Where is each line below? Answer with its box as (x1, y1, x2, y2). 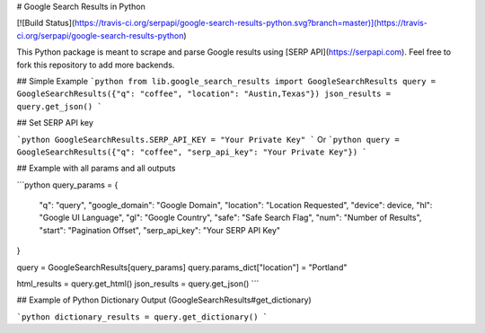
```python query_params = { (16, 180, 119, 190)
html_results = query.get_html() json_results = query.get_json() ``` (16, 278, 260, 289)
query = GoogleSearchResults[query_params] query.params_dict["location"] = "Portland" (16, 261, 348, 273)
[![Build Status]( (16, 18, 75, 29)
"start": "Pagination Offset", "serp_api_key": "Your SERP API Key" (39, 224, 281, 235)
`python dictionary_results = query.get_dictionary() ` (16, 311, 269, 322)
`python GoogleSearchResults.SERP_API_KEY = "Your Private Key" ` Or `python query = (16, 134, 400, 145)
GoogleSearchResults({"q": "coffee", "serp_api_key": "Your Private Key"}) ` (16, 146, 367, 157)
